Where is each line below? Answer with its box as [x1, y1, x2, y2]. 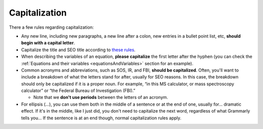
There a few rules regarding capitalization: [9, 24, 94, 30]
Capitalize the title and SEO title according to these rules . [21, 47, 136, 53]
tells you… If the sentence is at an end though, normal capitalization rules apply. [21, 115, 182, 121]
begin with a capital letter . [21, 40, 75, 46]
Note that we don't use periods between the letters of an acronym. [33, 94, 168, 100]
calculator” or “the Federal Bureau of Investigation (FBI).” [21, 88, 136, 93]
